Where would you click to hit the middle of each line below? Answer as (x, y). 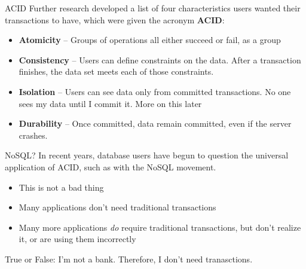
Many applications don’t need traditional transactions (117, 207)
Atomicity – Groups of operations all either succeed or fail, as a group (150, 40)
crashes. (33, 135)
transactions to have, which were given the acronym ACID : (115, 19)
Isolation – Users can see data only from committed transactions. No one (155, 91)
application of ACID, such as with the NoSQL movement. (111, 166)
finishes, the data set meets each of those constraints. (116, 71)
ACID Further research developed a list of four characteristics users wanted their (153, 8)
